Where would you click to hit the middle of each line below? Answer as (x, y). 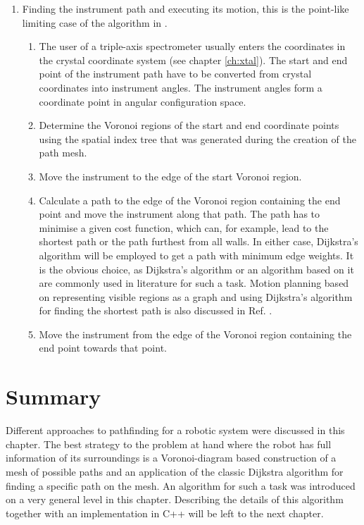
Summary (54, 396)
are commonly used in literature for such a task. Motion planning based (194, 283)
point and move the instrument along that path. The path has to (180, 214)
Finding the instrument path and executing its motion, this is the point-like (186, 8)
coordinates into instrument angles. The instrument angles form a (181, 87)
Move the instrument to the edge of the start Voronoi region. (170, 176)
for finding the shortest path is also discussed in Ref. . (156, 310)
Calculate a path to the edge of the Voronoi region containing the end (190, 200)
